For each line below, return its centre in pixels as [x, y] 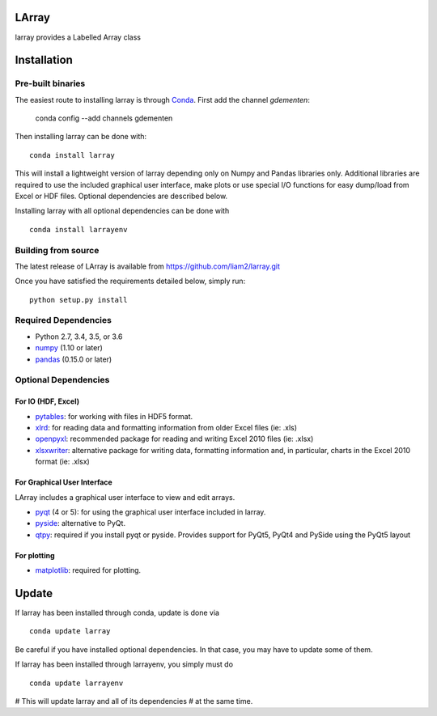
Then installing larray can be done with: [81, 137]
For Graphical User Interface [64, 482]
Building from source [57, 250]
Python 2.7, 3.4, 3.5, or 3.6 [79, 337]
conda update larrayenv [76, 683]
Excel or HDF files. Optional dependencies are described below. [121, 196]
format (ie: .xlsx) [63, 462]
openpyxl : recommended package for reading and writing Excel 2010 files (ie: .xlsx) [174, 439]
